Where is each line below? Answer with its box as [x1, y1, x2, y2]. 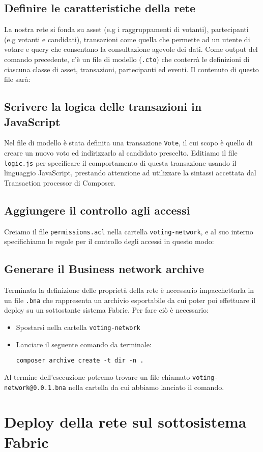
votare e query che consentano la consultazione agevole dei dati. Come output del [4, 44, 258, 54]
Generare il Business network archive [4, 261, 204, 277]
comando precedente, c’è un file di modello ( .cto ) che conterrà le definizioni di [4, 53, 250, 64]
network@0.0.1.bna [4, 384, 66, 391]
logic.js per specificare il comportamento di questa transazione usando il [4, 157, 237, 168]
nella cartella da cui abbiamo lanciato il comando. [68, 381, 224, 392]
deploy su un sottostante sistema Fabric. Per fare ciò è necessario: [4, 305, 209, 315]
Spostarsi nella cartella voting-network [16, 322, 140, 333]
